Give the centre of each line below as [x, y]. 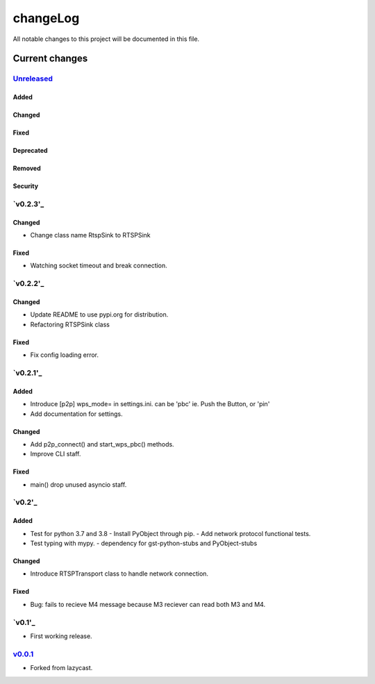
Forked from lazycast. [61, 668]
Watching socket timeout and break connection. [99, 266]
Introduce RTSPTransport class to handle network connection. [119, 574]
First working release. [61, 636]
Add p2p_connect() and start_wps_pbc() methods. [102, 444]
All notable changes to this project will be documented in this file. [106, 39]
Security [25, 186]
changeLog [46, 18]
